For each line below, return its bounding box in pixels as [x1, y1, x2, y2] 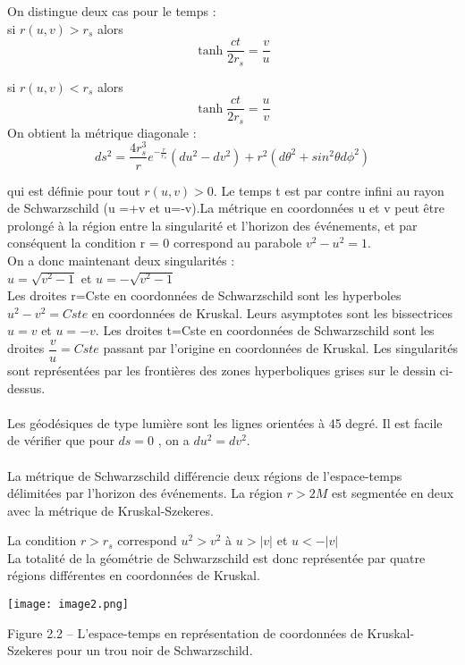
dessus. [7, 378, 46, 397]
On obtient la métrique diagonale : [7, 122, 197, 141]
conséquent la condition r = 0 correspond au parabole [7, 233, 302, 252]
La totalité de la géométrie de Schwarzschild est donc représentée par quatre [7, 548, 426, 567]
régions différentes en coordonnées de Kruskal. [7, 566, 260, 585]
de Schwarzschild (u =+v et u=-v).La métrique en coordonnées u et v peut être [7, 198, 444, 217]
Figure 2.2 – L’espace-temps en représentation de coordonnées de [7, 623, 363, 642]
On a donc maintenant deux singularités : [7, 250, 235, 269]
